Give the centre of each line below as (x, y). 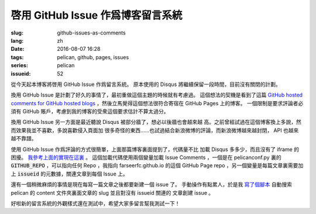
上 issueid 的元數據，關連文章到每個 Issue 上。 (69, 174)
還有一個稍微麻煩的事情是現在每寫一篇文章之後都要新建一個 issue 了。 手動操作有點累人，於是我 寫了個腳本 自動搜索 (152, 185)
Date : (18, 49)
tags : (17, 57)
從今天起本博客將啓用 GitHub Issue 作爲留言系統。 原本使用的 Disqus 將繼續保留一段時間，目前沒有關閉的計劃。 (146, 84)
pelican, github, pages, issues (93, 57)
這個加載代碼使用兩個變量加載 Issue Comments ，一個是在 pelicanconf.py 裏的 (186, 157)
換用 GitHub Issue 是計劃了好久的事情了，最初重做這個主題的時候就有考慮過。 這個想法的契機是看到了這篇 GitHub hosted (157, 95)
